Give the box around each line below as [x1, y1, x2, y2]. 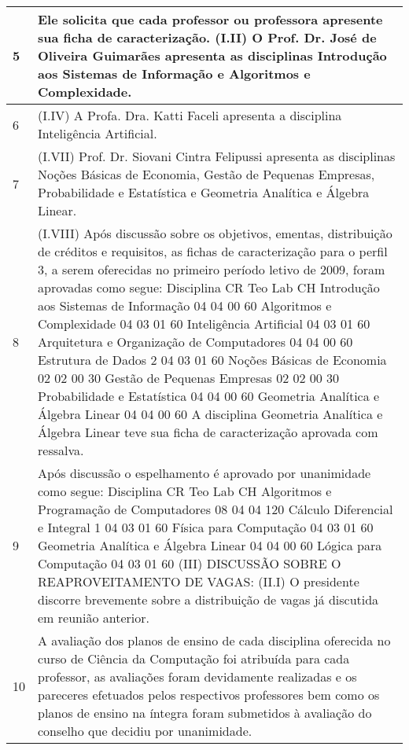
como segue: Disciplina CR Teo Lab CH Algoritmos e [38, 482, 332, 500]
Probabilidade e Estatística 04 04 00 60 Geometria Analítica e [38, 387, 380, 405]
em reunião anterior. [38, 608, 149, 627]
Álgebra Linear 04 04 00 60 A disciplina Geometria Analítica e [38, 405, 383, 423]
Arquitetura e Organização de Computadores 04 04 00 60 [38, 333, 353, 351]
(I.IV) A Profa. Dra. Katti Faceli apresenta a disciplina [38, 106, 342, 124]
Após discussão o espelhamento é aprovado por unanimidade [38, 464, 371, 482]
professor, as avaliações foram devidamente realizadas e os [38, 667, 357, 686]
